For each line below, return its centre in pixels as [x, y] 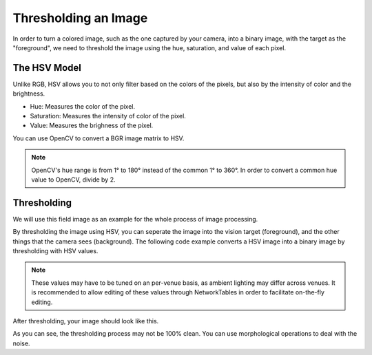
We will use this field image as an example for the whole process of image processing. [135, 219]
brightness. [29, 94]
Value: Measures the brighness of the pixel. [92, 126]
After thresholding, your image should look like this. [86, 321]
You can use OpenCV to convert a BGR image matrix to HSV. [99, 138]
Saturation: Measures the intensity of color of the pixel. [108, 116]
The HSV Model [47, 68]
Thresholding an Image [80, 18]
